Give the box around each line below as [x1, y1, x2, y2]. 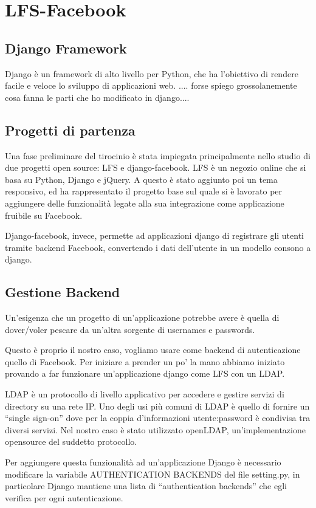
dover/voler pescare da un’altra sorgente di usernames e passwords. [5, 323, 255, 335]
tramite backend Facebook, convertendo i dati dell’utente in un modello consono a [5, 241, 311, 253]
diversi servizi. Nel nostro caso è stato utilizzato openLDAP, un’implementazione [5, 423, 306, 436]
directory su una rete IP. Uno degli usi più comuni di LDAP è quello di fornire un [5, 399, 310, 412]
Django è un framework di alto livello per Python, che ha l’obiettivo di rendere [5, 67, 298, 80]
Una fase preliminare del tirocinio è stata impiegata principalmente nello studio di [5, 149, 311, 162]
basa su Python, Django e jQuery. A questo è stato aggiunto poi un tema [5, 173, 278, 185]
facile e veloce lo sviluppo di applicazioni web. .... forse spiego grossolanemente [5, 79, 297, 92]
